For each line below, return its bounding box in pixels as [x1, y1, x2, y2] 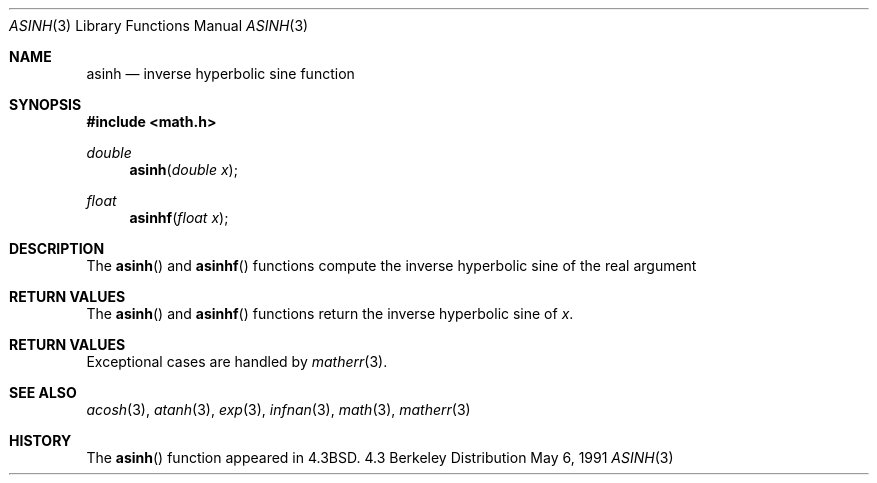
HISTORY [9, 432, 72, 449]
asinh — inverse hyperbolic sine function [86, 65, 355, 82]
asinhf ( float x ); [129, 209, 229, 226]
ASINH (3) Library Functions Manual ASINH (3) [9, 17, 309, 34]
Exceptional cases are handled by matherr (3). [86, 353, 388, 370]
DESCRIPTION [9, 240, 105, 257]
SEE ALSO [9, 384, 77, 401]
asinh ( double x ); [129, 161, 238, 178]
